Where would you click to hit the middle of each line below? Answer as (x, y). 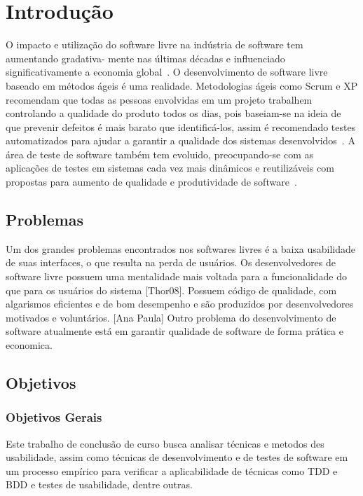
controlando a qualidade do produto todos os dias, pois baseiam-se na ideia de (173, 113)
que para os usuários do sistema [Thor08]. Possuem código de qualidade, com (171, 290)
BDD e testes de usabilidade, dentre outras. (99, 484)
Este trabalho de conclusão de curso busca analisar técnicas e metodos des (165, 443)
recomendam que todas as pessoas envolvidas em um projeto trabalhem (159, 99)
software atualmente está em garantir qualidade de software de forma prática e (174, 331)
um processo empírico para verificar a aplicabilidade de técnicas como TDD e (172, 470)
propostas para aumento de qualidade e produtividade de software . (151, 182)
